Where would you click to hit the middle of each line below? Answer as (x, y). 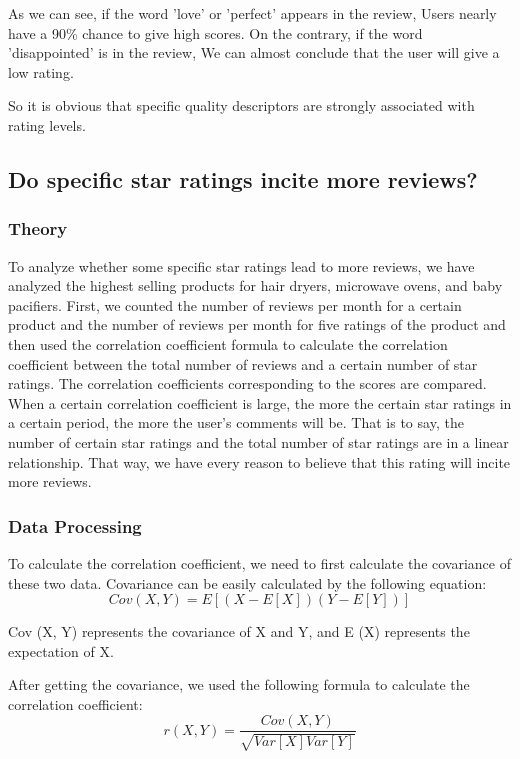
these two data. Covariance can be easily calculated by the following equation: (247, 582)
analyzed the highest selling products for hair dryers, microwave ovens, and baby (255, 285)
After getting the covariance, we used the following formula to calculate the (239, 684)
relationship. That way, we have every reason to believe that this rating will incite (259, 461)
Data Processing (75, 525)
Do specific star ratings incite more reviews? (243, 178)
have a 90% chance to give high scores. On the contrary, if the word (215, 32)
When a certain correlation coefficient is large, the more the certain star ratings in (260, 402)
